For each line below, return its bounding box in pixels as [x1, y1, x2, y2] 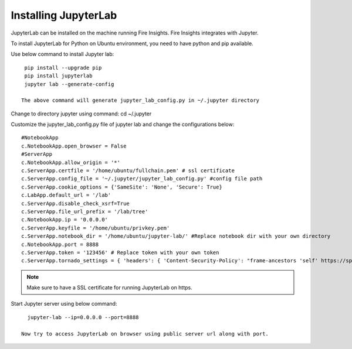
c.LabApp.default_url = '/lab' [21, 192, 111, 199]
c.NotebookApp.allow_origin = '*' [21, 159, 120, 166]
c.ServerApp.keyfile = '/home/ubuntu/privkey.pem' [21, 224, 170, 231]
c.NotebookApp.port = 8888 [21, 241, 99, 248]
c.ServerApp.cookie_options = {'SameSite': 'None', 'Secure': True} [21, 183, 222, 190]
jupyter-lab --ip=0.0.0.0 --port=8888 [27, 314, 139, 320]
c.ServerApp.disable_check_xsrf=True [21, 200, 130, 207]
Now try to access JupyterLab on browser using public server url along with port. [21, 330, 269, 337]
